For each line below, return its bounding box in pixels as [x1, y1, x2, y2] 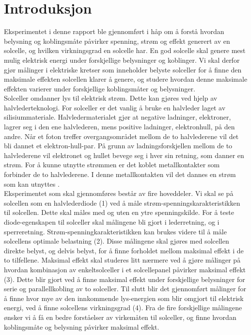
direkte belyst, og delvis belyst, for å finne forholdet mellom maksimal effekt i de [4, 245, 244, 255]
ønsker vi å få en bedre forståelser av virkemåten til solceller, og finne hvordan [4, 312, 236, 322]
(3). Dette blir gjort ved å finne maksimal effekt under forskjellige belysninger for [4, 274, 245, 284]
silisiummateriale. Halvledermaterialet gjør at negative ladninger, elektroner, [4, 112, 231, 122]
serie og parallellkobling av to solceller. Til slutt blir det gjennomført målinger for [4, 283, 246, 294]
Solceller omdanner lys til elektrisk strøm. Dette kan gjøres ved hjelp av [4, 93, 218, 103]
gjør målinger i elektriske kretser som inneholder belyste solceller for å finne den [4, 64, 242, 74]
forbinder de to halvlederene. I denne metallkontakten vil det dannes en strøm [4, 169, 236, 179]
